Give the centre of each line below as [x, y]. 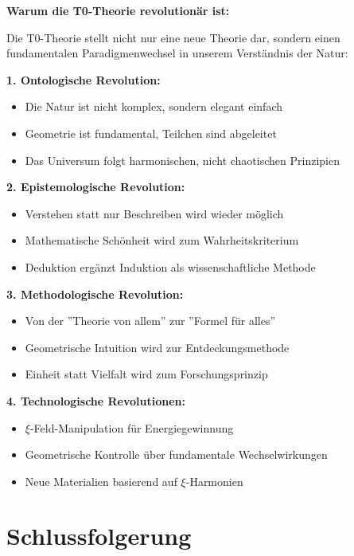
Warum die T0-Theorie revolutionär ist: [118, 10]
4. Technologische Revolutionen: [96, 400]
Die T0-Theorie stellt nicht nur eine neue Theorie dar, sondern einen [173, 37]
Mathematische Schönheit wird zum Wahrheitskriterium [162, 240]
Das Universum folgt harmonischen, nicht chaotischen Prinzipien [182, 160]
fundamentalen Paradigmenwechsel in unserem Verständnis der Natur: [177, 53]
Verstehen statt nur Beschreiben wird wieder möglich [154, 213]
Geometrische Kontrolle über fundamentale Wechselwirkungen [176, 454]
